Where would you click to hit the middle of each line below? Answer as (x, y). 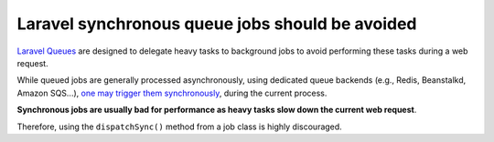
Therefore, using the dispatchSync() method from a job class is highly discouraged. (179, 127)
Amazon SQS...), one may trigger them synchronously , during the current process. (172, 93)
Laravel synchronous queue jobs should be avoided (217, 24)
